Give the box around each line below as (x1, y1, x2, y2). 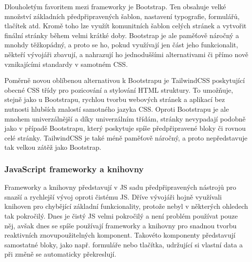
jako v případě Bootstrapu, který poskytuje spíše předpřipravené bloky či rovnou (4, 123, 246, 133)
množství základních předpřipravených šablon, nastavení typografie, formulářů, (4, 11, 240, 21)
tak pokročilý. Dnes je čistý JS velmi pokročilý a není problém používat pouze (4, 210, 238, 221)
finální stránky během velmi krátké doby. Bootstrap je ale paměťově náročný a (4, 30, 239, 40)
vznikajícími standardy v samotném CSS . (4, 59, 128, 69)
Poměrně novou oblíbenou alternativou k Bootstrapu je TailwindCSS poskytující (4, 75, 245, 85)
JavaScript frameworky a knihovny (4, 162, 144, 175)
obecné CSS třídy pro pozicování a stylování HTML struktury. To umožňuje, (4, 84, 233, 95)
